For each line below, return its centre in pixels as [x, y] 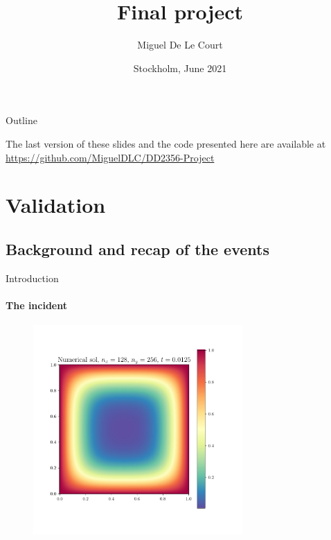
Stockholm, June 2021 [180, 68]
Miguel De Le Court [180, 45]
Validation [56, 205]
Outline [21, 120]
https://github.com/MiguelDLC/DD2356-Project [110, 157]
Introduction [32, 278]
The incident [36, 305]
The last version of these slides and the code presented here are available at [166, 143]
